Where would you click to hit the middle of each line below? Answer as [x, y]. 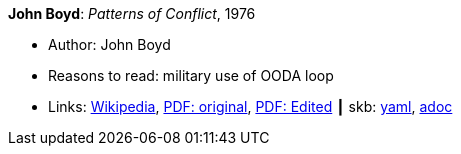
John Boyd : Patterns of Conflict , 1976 [132, 13]
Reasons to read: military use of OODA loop [191, 75]
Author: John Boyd [109, 44]
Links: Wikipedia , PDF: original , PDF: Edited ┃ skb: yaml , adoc [250, 106]
